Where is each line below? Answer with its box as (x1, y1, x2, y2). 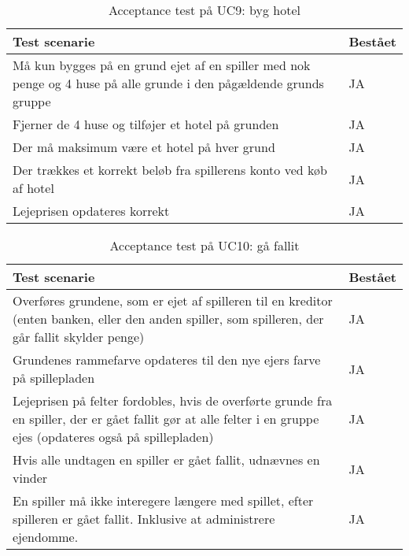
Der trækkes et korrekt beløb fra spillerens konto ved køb (13, 161, 327, 179)
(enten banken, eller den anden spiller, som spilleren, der (13, 310, 324, 328)
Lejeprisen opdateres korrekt (13, 202, 170, 220)
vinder (13, 469, 48, 487)
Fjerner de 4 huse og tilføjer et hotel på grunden (13, 115, 279, 133)
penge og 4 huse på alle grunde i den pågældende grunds (13, 74, 324, 92)
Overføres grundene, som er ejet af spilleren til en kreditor (13, 291, 333, 310)
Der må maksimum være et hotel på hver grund (13, 138, 275, 156)
